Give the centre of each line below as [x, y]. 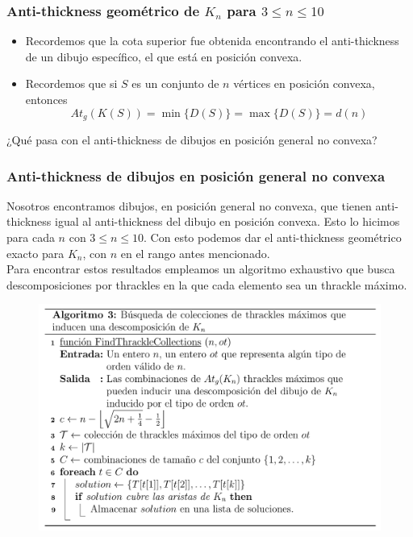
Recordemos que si [71, 83]
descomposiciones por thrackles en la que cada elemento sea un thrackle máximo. [207, 284]
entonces [46, 99]
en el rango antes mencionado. [195, 253]
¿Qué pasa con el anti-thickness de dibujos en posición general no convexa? [192, 140]
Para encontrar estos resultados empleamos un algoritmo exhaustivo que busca [201, 269]
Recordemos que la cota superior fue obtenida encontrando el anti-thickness [212, 41]
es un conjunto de [175, 83]
